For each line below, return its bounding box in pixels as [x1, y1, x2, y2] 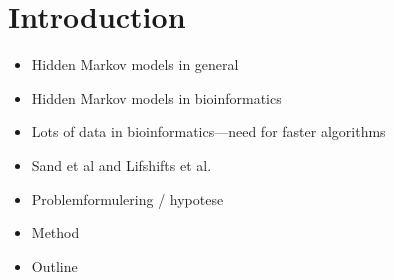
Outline [31, 255, 78, 276]
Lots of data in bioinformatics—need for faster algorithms [31, 121, 386, 142]
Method [31, 222, 80, 243]
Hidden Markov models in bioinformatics [31, 87, 282, 108]
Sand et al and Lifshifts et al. [31, 154, 212, 175]
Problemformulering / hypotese [31, 188, 224, 209]
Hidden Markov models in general [31, 54, 239, 75]
